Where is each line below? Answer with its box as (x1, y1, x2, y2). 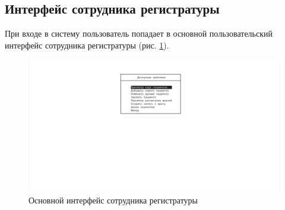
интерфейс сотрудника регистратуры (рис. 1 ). (5, 38, 169, 51)
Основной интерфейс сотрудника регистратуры (28, 194, 198, 206)
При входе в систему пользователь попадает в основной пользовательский (5, 27, 273, 40)
